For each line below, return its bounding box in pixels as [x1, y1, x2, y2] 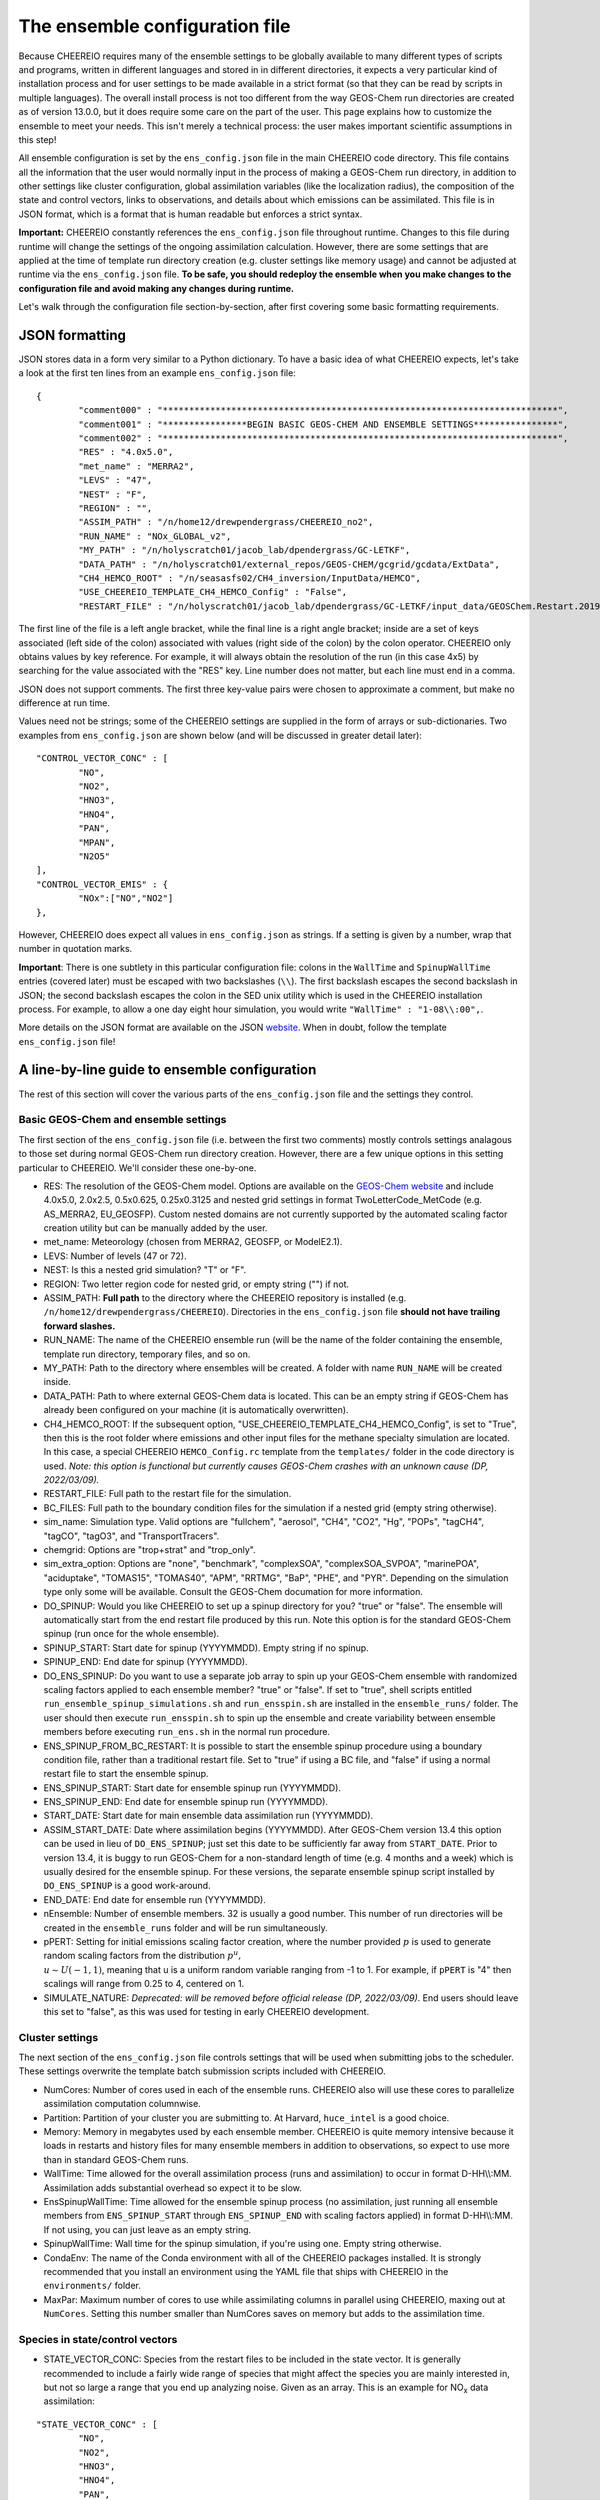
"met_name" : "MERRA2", [78, 460, 195, 472]
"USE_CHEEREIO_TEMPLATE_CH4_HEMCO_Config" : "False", [78, 586, 348, 598]
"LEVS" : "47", [78, 475, 153, 486]
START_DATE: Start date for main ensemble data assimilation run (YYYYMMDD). [43, 1810, 374, 1822]
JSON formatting [18, 327, 127, 344]
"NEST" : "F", [78, 488, 148, 500]
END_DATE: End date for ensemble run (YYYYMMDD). [43, 1893, 267, 1905]
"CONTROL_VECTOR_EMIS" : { [36, 878, 169, 890]
